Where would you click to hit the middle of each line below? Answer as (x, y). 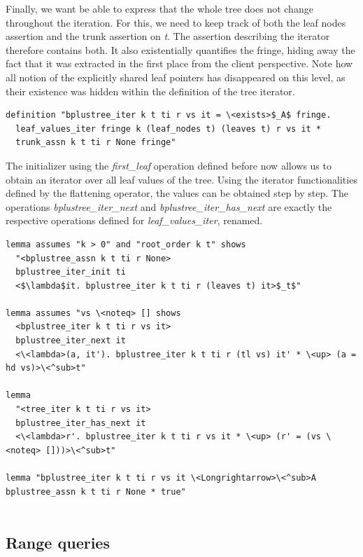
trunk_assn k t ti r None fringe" (96, 143)
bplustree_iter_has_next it (81, 423)
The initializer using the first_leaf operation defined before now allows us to (169, 165)
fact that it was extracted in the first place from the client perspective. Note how (179, 63)
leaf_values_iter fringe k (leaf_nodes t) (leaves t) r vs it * (169, 129)
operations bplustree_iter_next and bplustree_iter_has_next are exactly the (169, 206)
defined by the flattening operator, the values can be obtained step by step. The (177, 193)
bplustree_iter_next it (71, 341)
